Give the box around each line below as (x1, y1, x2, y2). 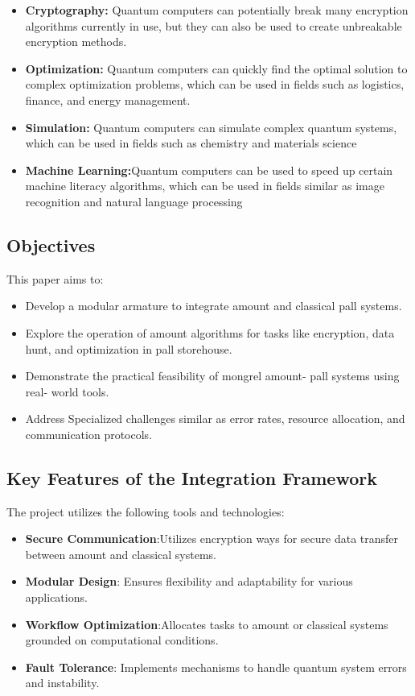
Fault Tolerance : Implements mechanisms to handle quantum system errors (25, 658, 407, 675)
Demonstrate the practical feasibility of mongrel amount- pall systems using (25, 367, 400, 384)
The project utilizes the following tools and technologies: (6, 503, 285, 520)
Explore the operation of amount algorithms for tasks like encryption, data (25, 324, 395, 341)
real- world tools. (25, 383, 109, 400)
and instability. (25, 674, 100, 691)
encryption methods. (25, 33, 127, 50)
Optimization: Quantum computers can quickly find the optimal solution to (25, 60, 408, 77)
